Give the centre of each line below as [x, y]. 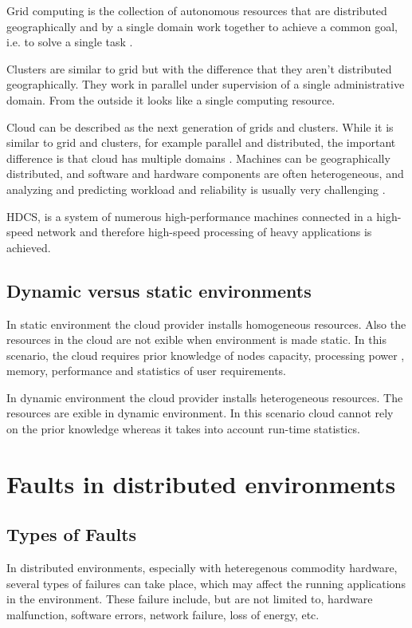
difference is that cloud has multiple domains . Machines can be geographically [198, 158]
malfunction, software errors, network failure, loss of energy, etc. [163, 615]
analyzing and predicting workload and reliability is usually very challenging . [196, 189]
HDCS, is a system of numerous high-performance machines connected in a [190, 216]
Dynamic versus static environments [159, 290]
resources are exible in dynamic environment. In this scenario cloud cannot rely [200, 413]
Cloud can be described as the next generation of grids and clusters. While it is [200, 126]
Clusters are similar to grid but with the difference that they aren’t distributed [199, 68]
